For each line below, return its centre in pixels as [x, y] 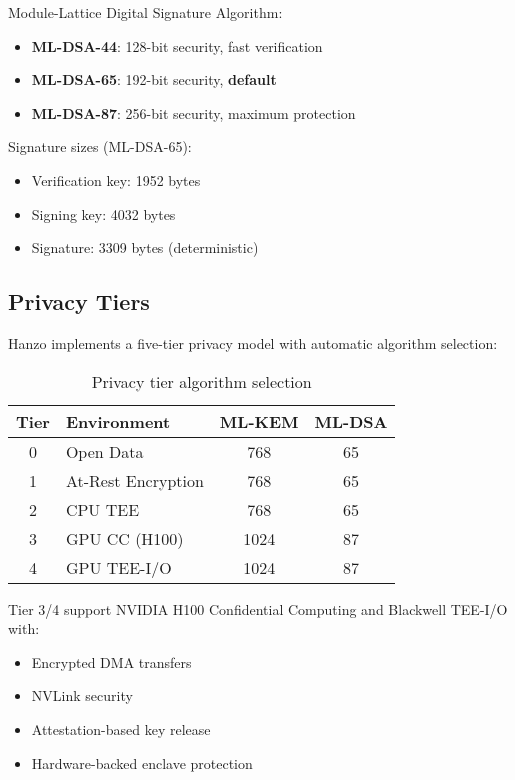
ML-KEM [259, 421]
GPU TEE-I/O [118, 567]
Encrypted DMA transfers [111, 661]
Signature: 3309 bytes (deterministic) [145, 247]
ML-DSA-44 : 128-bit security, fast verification [177, 45]
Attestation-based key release [121, 728]
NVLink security [82, 695]
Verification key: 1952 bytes [116, 179]
